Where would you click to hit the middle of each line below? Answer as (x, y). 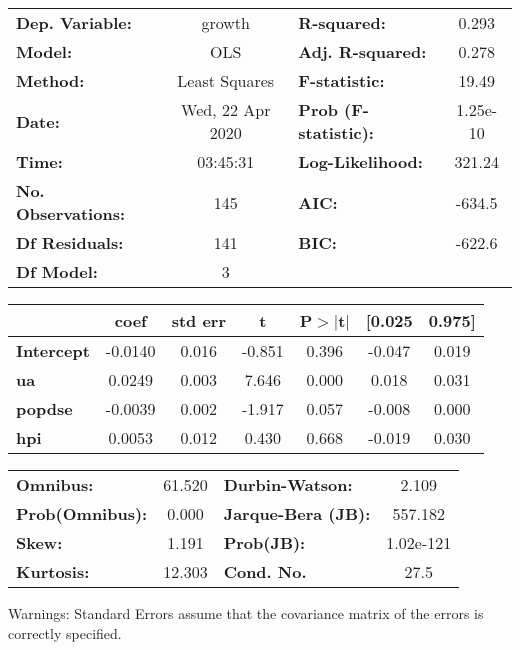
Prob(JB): (264, 542)
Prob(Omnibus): (82, 513)
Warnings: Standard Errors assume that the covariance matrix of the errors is (246, 613)
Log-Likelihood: (360, 161)
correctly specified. (65, 632)
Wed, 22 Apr (226, 109)
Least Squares (226, 80)
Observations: (71, 213)
